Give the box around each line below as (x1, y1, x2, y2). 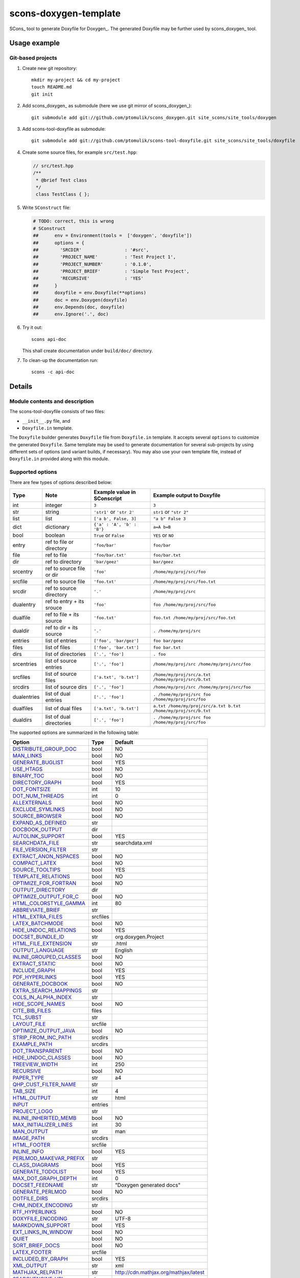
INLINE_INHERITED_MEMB (12, 1114, 77, 1122)
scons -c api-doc (31, 369, 75, 375)
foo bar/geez (153, 638, 183, 644)
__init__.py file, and (22, 418, 71, 424)
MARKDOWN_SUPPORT (12, 1222, 71, 1229)
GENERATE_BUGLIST (12, 759, 64, 766)
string (45, 509, 60, 515)
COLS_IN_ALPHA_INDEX (12, 994, 72, 1001)
